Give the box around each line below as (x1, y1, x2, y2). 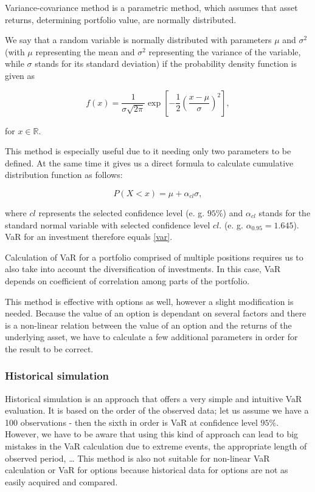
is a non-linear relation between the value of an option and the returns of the (5, 318, 292, 331)
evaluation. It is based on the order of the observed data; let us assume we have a (5, 404, 309, 417)
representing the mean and (35, 45, 135, 58)
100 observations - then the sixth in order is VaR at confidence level (5, 415, 258, 428)
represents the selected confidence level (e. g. (38, 206, 205, 219)
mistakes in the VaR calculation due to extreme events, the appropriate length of (5, 440, 307, 453)
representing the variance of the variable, (148, 45, 301, 58)
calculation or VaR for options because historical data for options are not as (5, 463, 288, 476)
